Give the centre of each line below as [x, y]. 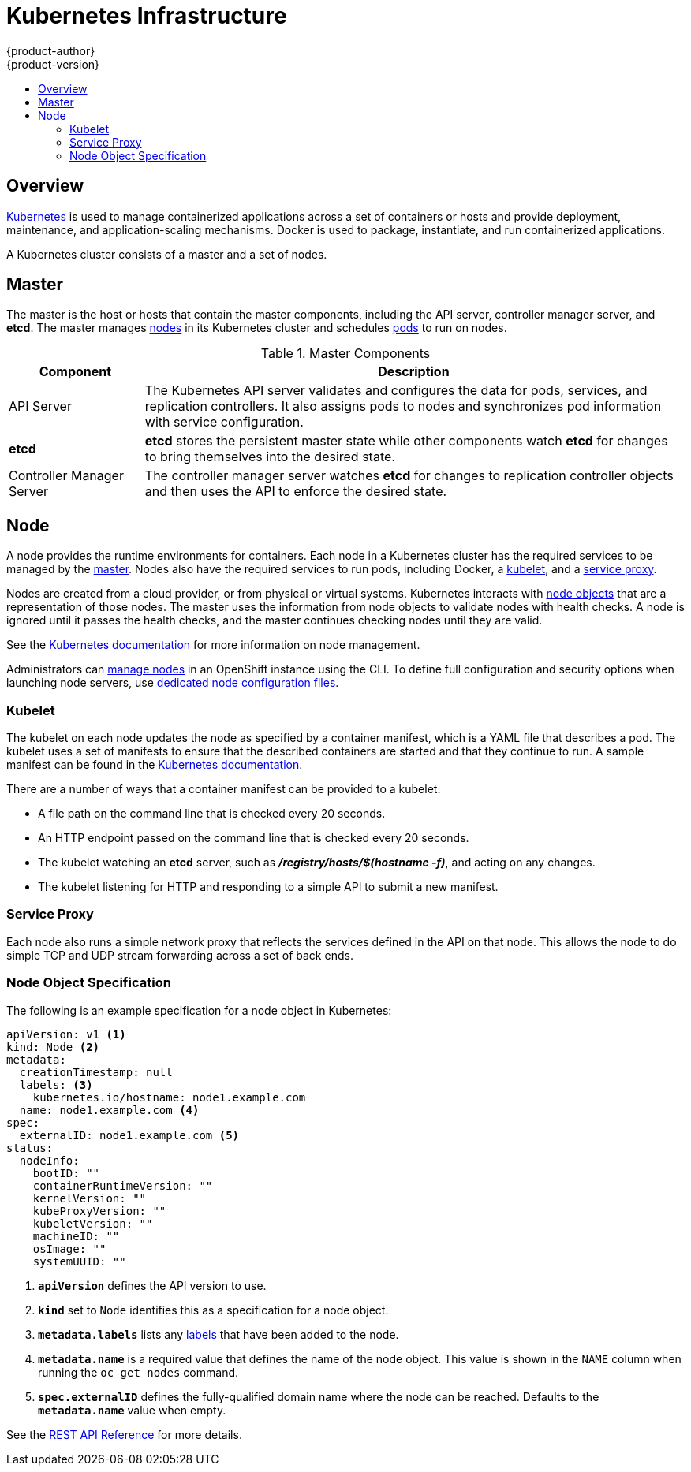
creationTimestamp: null [96, 1072]
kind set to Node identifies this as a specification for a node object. [213, 1310]
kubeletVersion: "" [93, 1223]
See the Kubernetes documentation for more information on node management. [213, 645]
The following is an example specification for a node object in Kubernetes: [199, 1010]
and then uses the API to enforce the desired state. [296, 492]
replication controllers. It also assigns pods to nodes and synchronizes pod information [403, 406]
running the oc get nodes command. [138, 1372]
